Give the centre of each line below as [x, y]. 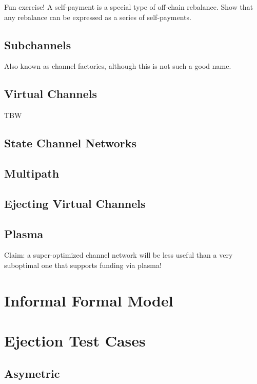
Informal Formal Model [89, 300]
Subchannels [38, 44]
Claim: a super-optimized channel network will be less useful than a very [118, 255]
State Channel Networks [71, 143]
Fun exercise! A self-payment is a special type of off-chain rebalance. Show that [129, 7]
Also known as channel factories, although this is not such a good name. [118, 66]
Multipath [32, 173]
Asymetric [32, 373]
